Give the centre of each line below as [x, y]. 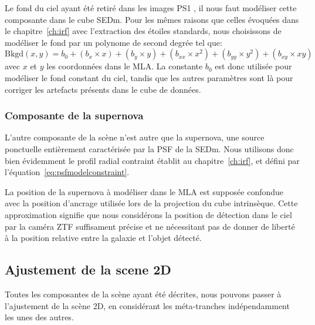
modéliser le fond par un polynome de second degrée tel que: [114, 42]
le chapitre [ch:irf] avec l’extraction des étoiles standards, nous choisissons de [143, 31]
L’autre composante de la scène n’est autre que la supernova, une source [135, 137]
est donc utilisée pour [253, 66]
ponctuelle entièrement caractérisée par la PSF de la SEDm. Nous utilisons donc [149, 148]
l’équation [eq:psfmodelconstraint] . [67, 172]
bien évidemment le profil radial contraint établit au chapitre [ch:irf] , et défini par [152, 160]
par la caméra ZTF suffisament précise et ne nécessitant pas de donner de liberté [150, 226]
